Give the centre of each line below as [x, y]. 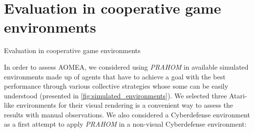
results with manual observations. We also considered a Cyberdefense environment [127, 114]
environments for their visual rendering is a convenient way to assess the [125, 105]
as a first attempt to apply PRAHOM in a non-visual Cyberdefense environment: [125, 124]
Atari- [238, 95]
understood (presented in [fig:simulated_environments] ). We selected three [116, 95]
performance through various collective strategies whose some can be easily [116, 86]
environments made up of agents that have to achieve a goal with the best [115, 76]
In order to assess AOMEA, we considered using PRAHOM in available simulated [126, 66]
